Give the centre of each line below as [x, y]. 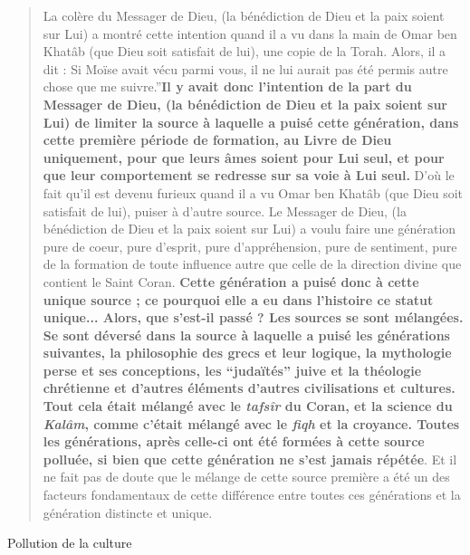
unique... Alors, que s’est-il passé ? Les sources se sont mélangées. [253, 317]
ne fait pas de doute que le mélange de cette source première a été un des [246, 477]
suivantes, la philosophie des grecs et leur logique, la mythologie [247, 353]
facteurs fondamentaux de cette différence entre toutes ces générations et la [252, 495]
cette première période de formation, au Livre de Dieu [217, 140]
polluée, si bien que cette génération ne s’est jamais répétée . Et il [250, 459]
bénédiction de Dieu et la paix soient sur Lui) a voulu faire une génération [249, 229]
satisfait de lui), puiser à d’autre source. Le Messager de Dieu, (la [225, 211]
